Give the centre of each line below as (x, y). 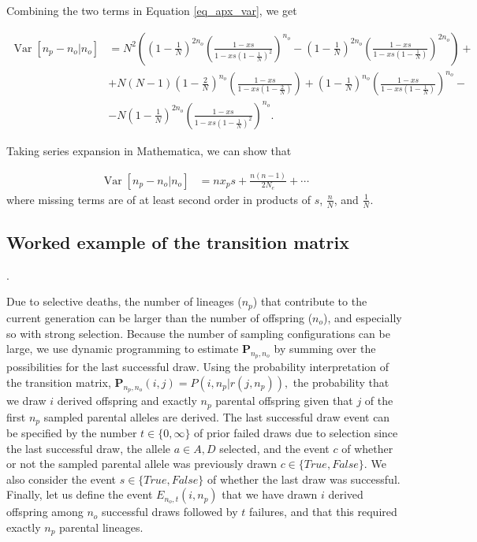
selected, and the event (274, 448)
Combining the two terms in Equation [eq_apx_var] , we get (152, 10)
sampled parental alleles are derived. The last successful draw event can (217, 416)
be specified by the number (72, 433)
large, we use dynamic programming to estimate (123, 349)
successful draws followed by (170, 512)
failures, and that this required (323, 512)
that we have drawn (270, 494)
